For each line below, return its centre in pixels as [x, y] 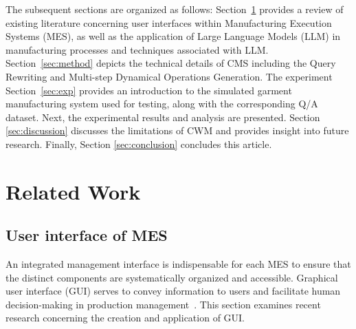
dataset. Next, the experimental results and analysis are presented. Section [163, 117]
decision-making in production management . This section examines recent [163, 304]
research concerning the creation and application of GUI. [125, 318]
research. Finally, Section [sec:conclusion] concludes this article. [139, 144]
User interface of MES [87, 235]
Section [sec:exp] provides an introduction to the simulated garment [149, 90]
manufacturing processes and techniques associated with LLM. [137, 49]
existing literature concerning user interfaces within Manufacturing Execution [169, 22]
